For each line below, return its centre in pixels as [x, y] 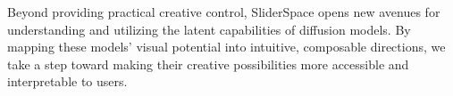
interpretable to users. [67, 81]
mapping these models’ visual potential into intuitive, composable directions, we [226, 47]
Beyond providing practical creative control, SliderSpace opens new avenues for [224, 12]
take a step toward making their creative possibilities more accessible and [208, 64]
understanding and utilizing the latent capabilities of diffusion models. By [209, 29]
